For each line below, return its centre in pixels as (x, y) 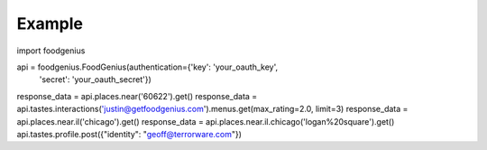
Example (50, 23)
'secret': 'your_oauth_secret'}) (96, 80)
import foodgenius (51, 51)
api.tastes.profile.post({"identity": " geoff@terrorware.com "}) (129, 134)
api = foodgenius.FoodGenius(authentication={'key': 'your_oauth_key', (147, 67)
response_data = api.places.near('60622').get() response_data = (137, 96)
